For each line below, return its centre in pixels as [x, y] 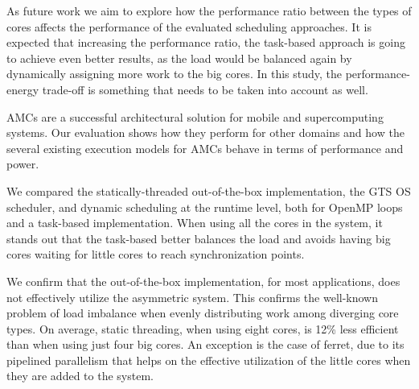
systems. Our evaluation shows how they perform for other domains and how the [205, 132]
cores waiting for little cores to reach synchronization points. [156, 254]
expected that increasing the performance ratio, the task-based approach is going [206, 42]
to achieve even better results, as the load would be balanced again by [179, 58]
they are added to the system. [80, 376]
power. [23, 164]
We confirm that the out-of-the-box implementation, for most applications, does [203, 281]
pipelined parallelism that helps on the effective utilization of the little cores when [209, 360]
